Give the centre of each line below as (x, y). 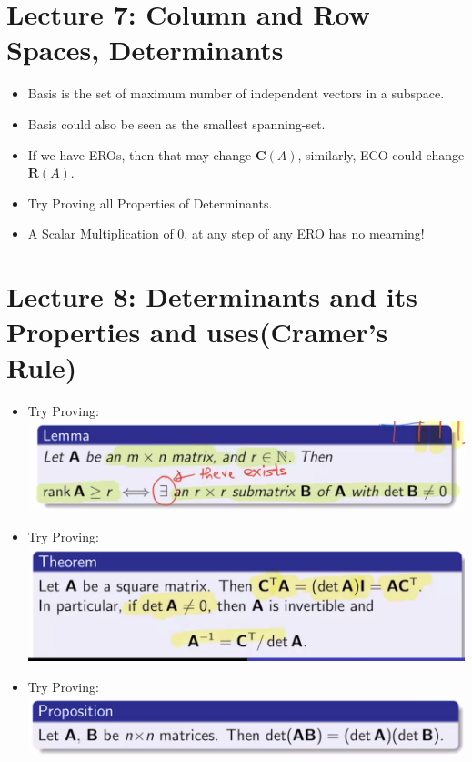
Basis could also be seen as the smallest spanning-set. (176, 123)
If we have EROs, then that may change (140, 154)
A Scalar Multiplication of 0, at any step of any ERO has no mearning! (226, 234)
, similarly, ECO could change (381, 154)
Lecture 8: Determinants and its (212, 296)
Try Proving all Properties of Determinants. (150, 203)
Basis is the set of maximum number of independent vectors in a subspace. (236, 93)
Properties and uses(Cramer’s (197, 332)
